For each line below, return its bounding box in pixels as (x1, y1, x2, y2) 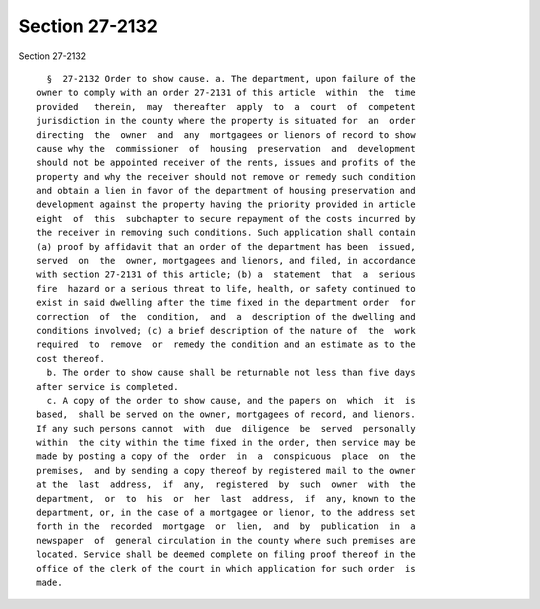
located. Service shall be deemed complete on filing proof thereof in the (36, 549, 416, 560)
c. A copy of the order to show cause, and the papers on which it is (46, 395, 416, 406)
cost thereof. (36, 353, 105, 364)
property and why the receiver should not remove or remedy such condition (36, 171, 416, 182)
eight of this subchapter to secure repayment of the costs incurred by (36, 213, 416, 224)
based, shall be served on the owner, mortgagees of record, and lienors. (36, 409, 416, 420)
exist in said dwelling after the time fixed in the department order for (36, 297, 416, 309)
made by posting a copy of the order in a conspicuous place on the (36, 451, 416, 462)
